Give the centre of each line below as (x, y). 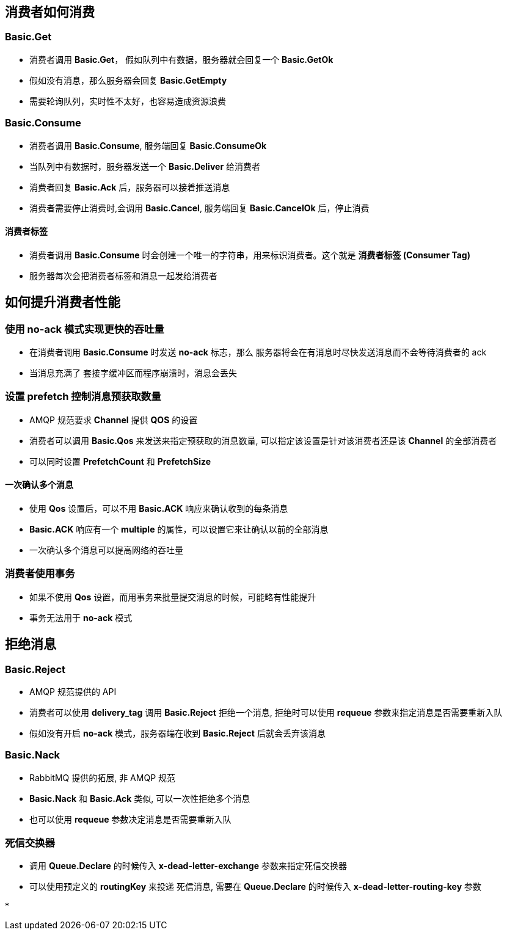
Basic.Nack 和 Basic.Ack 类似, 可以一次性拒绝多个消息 (140, 798)
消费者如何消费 (50, 12)
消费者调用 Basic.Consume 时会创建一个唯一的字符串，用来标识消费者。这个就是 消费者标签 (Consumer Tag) (250, 255)
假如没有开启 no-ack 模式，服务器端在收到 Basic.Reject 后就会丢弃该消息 (177, 733)
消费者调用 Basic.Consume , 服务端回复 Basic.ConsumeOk (148, 145)
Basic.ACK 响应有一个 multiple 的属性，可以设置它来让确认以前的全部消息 (179, 529)
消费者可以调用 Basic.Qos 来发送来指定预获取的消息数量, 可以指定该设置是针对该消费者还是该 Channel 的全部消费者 (263, 440)
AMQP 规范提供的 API (73, 691)
